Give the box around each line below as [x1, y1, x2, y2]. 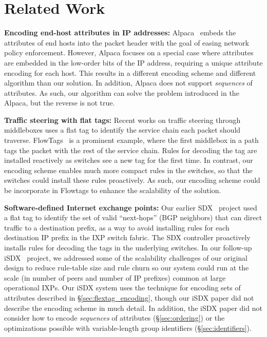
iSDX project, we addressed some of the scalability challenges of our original [4, 252, 248, 263]
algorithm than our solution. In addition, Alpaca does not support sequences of [4, 77, 253, 88]
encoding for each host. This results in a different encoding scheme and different [4, 67, 256, 78]
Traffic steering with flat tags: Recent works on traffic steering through [4, 114, 241, 125]
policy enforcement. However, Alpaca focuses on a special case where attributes [4, 47, 254, 58]
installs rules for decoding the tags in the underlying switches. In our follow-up [4, 242, 252, 252]
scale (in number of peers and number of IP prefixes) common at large [4, 272, 226, 283]
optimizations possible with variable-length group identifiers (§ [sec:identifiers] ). [4, 322, 252, 333]
